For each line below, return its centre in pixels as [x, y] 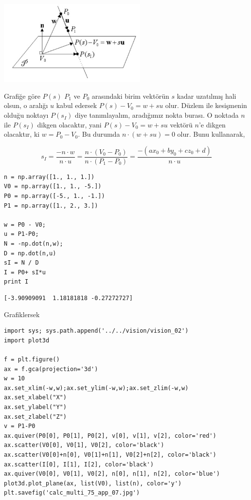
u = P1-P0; [21, 234]
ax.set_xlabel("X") [35, 398]
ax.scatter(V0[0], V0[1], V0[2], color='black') [84, 445]
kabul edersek [77, 105]
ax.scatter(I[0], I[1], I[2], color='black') [79, 464]
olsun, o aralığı [26, 105]
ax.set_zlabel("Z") [35, 417]
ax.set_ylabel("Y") [35, 407]
